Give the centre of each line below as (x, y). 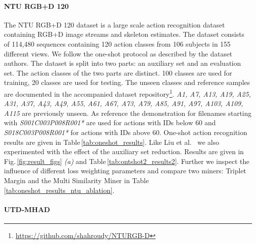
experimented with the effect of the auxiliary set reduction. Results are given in (124, 151)
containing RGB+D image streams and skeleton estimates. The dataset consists (124, 34)
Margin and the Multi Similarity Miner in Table (77, 180)
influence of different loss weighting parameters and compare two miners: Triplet (125, 171)
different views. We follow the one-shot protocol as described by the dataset (118, 53)
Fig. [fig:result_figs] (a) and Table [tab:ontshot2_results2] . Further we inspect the (127, 161)
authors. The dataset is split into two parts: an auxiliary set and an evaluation (123, 63)
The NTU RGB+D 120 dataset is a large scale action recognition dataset (114, 24)
